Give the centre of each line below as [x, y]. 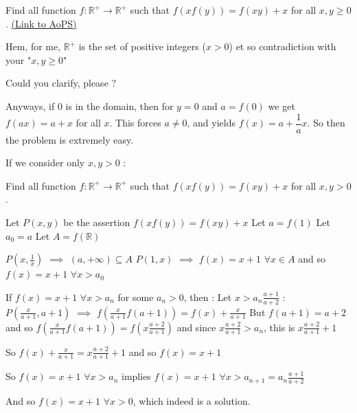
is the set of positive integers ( [142, 46]
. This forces [135, 123]
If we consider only [45, 163]
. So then [326, 123]
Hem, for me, [33, 46]
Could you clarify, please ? [61, 83]
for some [136, 297]
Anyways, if [30, 105]
